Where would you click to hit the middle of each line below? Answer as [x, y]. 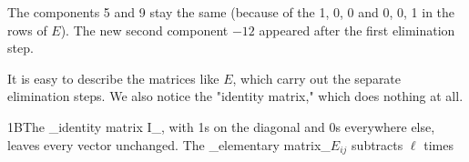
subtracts [377, 144]
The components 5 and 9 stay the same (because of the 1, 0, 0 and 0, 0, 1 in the [231, 12]
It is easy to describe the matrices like [113, 78]
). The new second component [144, 30]
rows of [27, 30]
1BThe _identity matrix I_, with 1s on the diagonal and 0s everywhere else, [221, 126]
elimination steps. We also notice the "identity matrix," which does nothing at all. [235, 96]
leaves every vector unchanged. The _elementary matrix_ [169, 144]
